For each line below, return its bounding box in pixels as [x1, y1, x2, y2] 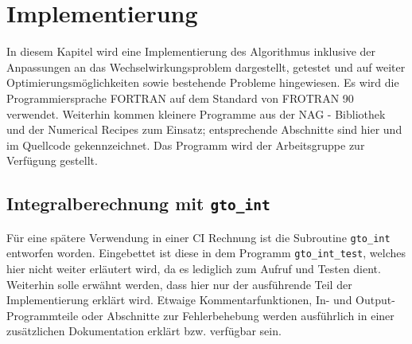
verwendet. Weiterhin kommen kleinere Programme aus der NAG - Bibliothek [6, 105, 386, 122]
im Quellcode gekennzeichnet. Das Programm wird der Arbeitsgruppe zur [6, 136, 365, 153]
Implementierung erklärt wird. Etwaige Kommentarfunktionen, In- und [6, 291, 352, 308]
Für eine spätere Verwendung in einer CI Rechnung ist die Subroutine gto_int [6, 229, 391, 245]
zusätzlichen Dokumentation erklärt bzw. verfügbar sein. [6, 322, 282, 339]
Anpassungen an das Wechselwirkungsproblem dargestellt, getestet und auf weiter [6, 58, 406, 75]
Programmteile [6, 307, 79, 323]
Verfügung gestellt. [6, 152, 98, 169]
